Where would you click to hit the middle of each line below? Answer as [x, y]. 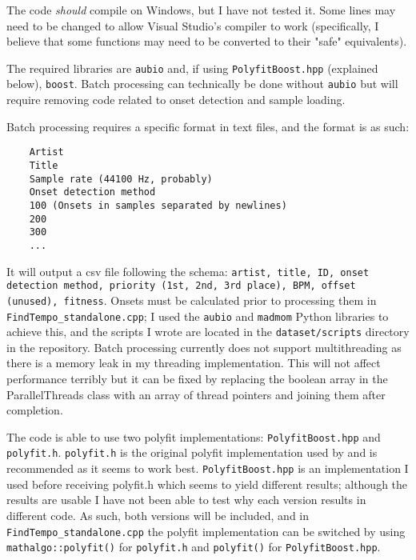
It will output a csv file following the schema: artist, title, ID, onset [188, 271]
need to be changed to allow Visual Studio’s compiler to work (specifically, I [193, 25]
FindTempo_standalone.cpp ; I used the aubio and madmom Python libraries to [198, 316]
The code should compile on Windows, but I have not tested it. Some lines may [201, 10]
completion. [35, 410]
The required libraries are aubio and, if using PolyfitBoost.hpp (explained [192, 68]
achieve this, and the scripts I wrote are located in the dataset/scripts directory [208, 332]
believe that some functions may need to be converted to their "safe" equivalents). [207, 41]
